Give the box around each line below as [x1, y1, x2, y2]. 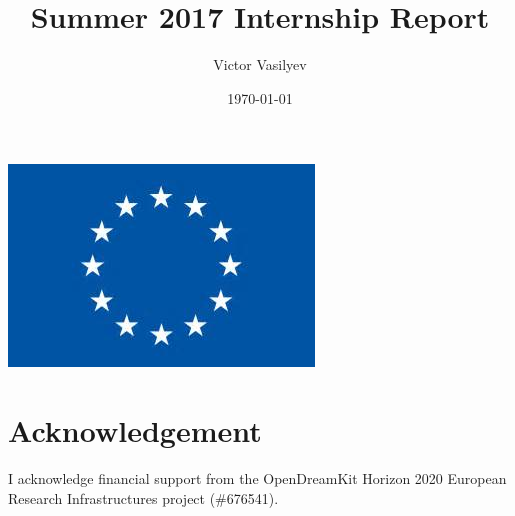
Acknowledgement [8, 410, 262, 451]
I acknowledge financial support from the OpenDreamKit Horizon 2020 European [8, 468, 507, 489]
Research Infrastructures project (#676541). [8, 487, 279, 508]
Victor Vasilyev [213, 54, 307, 75]
